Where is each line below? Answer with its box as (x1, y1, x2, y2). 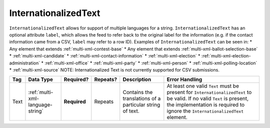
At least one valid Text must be (166, 82, 239, 89)
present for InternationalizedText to (166, 89, 252, 96)
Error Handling (166, 76, 202, 83)
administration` (9, 60, 40, 66)
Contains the (122, 89, 153, 96)
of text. (122, 107, 139, 114)
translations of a (122, 95, 161, 102)
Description (122, 76, 151, 83)
